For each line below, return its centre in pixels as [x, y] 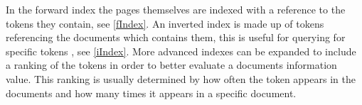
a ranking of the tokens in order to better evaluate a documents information [171, 65]
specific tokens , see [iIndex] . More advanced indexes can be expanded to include [181, 51]
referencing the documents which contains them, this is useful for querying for [176, 37]
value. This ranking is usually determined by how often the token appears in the [181, 78]
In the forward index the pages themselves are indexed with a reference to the [176, 9]
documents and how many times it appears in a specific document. [151, 93]
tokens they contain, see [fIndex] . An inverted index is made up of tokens [165, 23]
